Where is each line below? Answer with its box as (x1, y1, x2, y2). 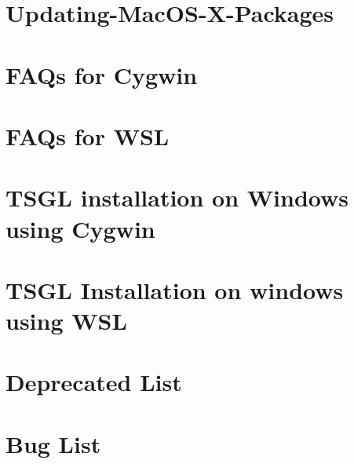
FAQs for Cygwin (5, 58, 198, 90)
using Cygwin (5, 212, 155, 244)
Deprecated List (5, 366, 182, 398)
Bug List (5, 427, 101, 459)
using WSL (5, 305, 127, 337)
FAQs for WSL (5, 119, 170, 152)
